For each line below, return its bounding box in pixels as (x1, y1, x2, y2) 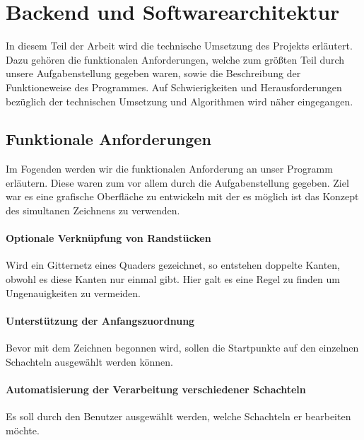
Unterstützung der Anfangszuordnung (6, 313, 195, 328)
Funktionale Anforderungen (6, 128, 211, 150)
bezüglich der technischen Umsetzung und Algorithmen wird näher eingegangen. (6, 93, 353, 108)
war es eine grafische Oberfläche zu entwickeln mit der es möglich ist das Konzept (6, 189, 359, 204)
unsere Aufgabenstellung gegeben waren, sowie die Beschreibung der (6, 66, 301, 81)
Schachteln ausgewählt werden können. (6, 354, 173, 369)
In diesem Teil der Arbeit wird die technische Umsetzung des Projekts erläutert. (6, 38, 353, 53)
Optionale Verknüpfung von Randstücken (6, 231, 211, 245)
